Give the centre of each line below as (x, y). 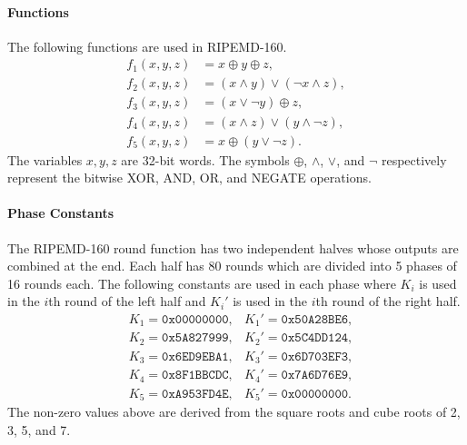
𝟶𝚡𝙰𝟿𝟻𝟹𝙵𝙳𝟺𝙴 (195, 394)
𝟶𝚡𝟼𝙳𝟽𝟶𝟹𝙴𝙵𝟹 (315, 356)
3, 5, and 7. (39, 429)
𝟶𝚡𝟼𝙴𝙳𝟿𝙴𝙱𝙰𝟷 (195, 356)
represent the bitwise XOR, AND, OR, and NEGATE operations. (189, 178)
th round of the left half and (127, 301)
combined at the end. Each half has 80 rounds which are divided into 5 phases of (232, 266)
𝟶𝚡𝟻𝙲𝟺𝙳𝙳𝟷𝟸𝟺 (315, 338)
